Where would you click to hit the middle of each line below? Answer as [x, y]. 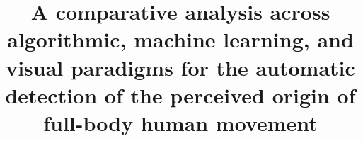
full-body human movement [180, 122]
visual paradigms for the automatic [180, 67]
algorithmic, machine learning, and [180, 39]
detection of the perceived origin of [180, 95]
